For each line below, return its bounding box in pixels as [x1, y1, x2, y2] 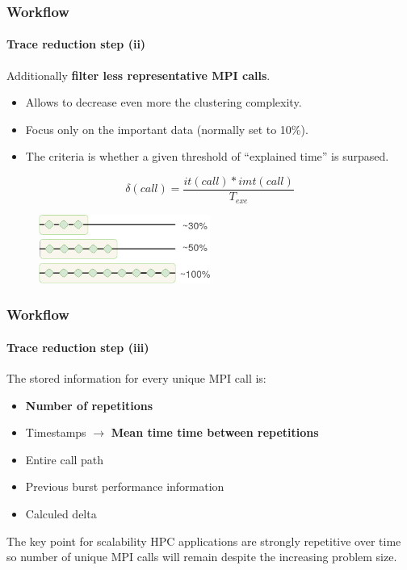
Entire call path [25, 451, 104, 467]
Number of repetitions [25, 396, 153, 413]
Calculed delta [25, 505, 97, 522]
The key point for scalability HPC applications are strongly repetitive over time [6, 532, 401, 549]
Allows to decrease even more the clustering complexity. [25, 94, 302, 111]
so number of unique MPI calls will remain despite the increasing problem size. [6, 548, 397, 565]
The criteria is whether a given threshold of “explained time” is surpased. [25, 148, 389, 165]
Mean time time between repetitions [111, 424, 319, 441]
